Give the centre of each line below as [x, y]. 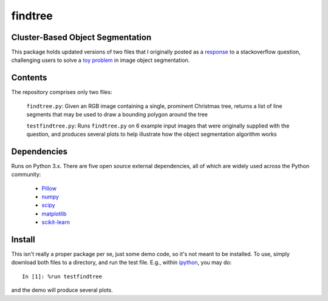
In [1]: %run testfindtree [62, 276]
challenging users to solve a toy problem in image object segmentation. [101, 60]
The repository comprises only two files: [62, 92]
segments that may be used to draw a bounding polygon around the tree [117, 115]
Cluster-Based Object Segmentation [81, 37]
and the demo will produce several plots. [62, 290]
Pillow [49, 188]
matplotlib [54, 214]
